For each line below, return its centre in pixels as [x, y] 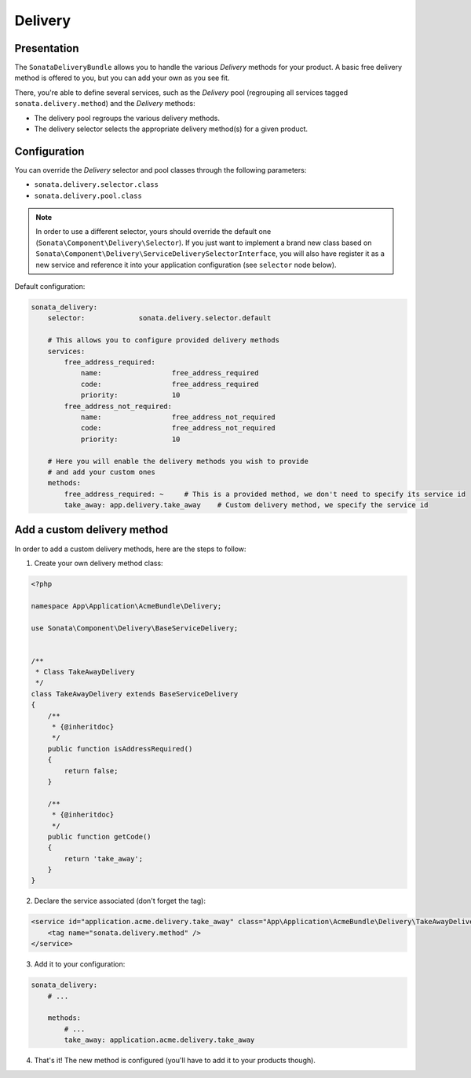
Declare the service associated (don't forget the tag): [120, 901]
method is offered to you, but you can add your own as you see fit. [122, 78]
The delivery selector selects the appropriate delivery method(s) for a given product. [171, 129]
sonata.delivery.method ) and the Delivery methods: [105, 104]
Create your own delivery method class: [99, 563]
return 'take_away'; [104, 859]
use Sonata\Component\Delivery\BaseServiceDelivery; [135, 628]
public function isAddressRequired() [120, 749]
